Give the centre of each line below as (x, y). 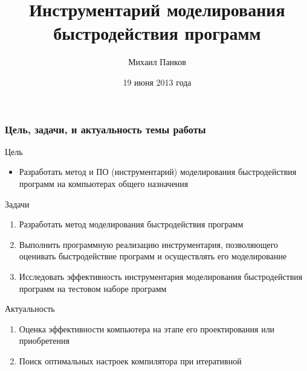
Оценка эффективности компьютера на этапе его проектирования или (147, 328)
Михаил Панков (157, 62)
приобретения (44, 341)
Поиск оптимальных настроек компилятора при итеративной (130, 360)
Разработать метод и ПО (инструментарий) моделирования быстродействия (158, 172)
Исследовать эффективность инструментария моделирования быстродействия (161, 276)
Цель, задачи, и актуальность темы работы (105, 129)
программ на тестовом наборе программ (93, 288)
